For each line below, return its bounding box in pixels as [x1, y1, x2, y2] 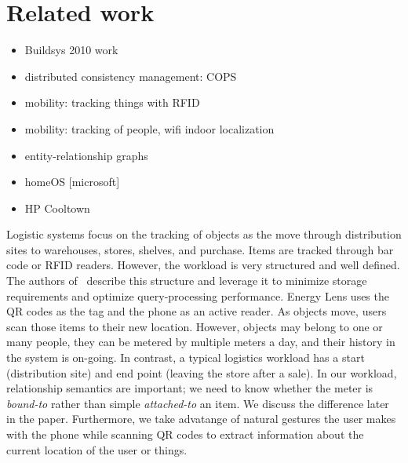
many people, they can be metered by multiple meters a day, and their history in [6, 334, 395, 350]
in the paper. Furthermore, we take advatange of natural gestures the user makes [6, 410, 396, 427]
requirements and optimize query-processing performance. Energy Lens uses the [6, 287, 389, 304]
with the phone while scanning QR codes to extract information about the [6, 426, 364, 442]
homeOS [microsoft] [24, 173, 120, 190]
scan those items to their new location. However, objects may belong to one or [6, 318, 383, 334]
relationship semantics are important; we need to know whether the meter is [6, 380, 373, 396]
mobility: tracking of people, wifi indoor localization [24, 120, 275, 137]
